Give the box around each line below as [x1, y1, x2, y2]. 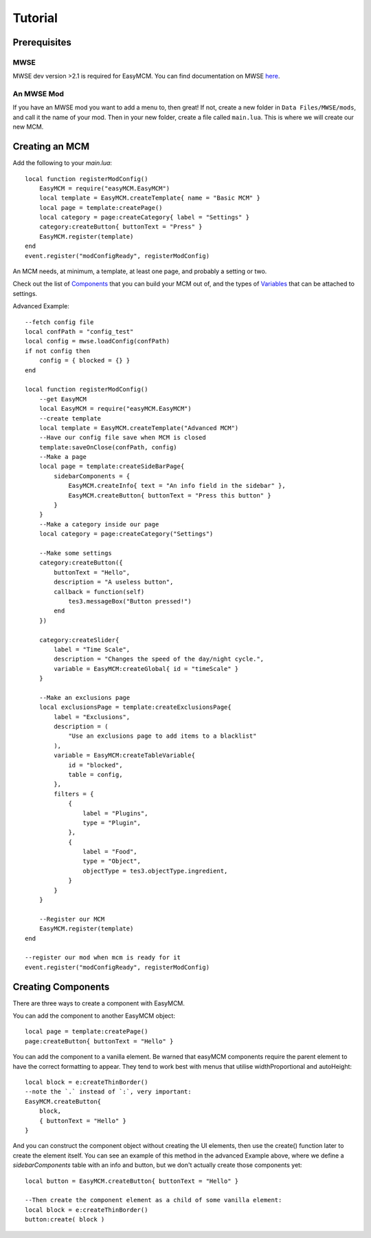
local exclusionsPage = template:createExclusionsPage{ [38, 703, 232, 712]
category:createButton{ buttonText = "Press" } [38, 223, 203, 231]
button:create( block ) [25, 1215, 105, 1224]
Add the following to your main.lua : [12, 159, 113, 167]
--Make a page [38, 453, 87, 461]
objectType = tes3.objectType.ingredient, [82, 867, 228, 875]
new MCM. [12, 122, 44, 131]
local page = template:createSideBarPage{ [38, 462, 185, 471]
